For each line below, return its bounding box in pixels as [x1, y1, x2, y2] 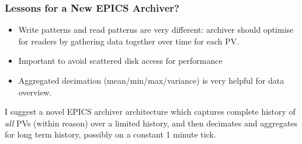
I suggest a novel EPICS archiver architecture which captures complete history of [5, 105, 296, 118]
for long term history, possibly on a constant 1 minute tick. [5, 128, 216, 140]
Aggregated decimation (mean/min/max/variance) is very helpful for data [18, 74, 284, 86]
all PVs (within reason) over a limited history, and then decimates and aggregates [5, 116, 298, 129]
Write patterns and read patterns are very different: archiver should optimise [18, 23, 294, 36]
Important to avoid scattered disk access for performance [18, 54, 223, 67]
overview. [18, 85, 52, 98]
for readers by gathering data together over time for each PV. [18, 35, 239, 47]
